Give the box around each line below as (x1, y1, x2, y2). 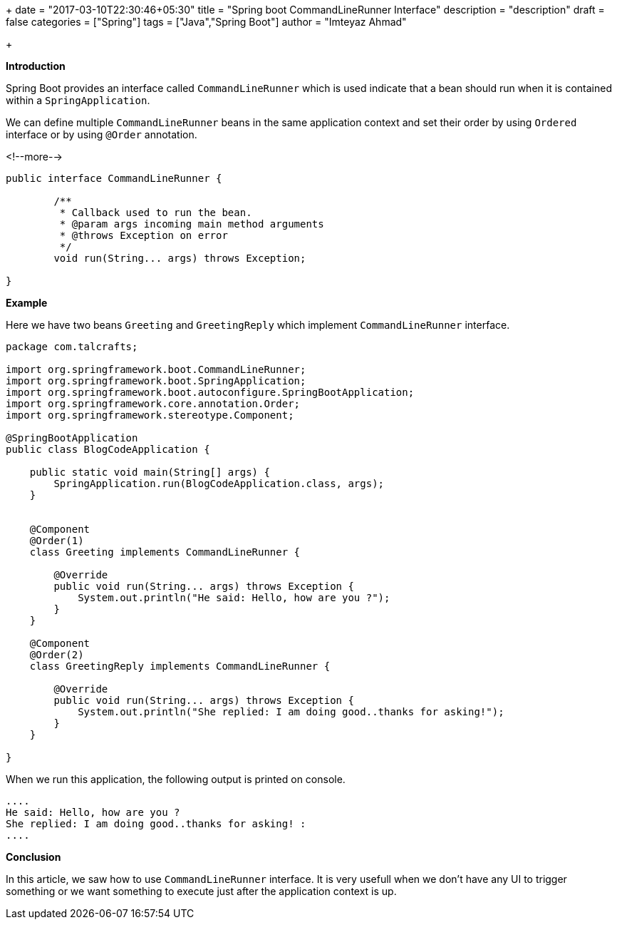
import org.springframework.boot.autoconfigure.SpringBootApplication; (6, 387, 415, 398)
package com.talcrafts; (6, 341, 138, 352)
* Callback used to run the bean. (59, 207, 252, 218)
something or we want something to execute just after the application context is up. (6, 885, 397, 897)
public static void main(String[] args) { (29, 466, 270, 478)
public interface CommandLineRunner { (6, 173, 222, 184)
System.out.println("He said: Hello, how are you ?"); (78, 592, 390, 603)
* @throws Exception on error (59, 230, 228, 241)
